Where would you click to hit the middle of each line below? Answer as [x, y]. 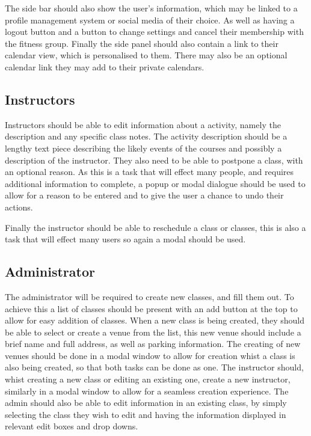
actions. [19, 207]
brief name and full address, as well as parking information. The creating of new [153, 344]
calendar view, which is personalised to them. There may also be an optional [146, 55]
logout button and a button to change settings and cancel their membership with [154, 32]
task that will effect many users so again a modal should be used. [125, 239]
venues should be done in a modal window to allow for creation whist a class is [150, 355]
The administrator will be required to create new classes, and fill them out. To [149, 296]
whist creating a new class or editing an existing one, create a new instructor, [148, 379]
